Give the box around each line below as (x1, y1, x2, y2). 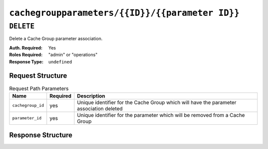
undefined (48, 59, 72, 64)
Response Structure (9, 131, 72, 140)
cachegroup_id (12, 103, 44, 108)
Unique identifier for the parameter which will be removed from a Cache (77, 111, 245, 118)
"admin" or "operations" (48, 52, 98, 58)
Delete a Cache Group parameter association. (9, 36, 103, 42)
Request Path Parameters (9, 85, 69, 92)
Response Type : (9, 58, 44, 64)
